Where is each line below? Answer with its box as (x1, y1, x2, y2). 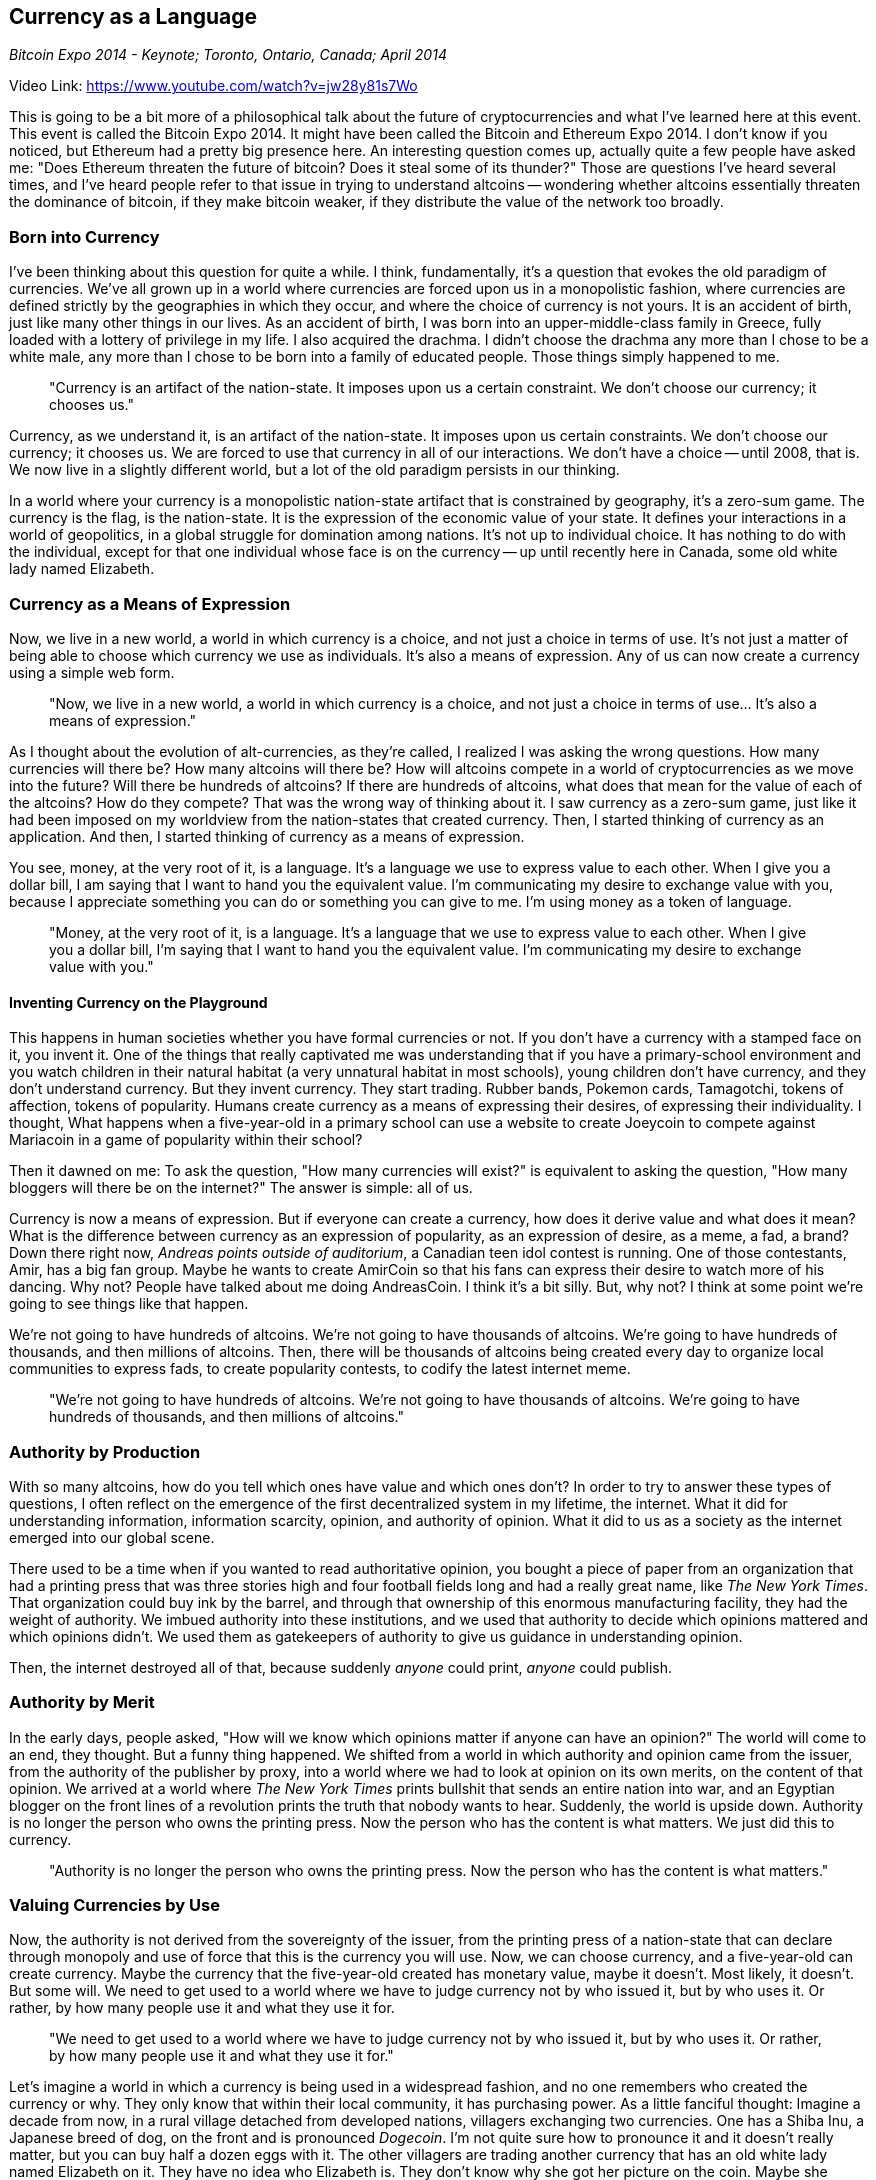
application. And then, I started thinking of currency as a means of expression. (9, 827, 525, 845)
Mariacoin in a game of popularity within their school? (9, 1131, 363, 1149)
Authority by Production (9, 1441, 201, 1462)
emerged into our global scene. (9, 1528, 215, 1546)
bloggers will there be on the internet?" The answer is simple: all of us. (9, 1179, 473, 1197)
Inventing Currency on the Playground (9, 993, 268, 1011)
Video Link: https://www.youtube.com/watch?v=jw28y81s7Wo (9, 77, 418, 95)
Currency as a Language (9, 4, 258, 29)
